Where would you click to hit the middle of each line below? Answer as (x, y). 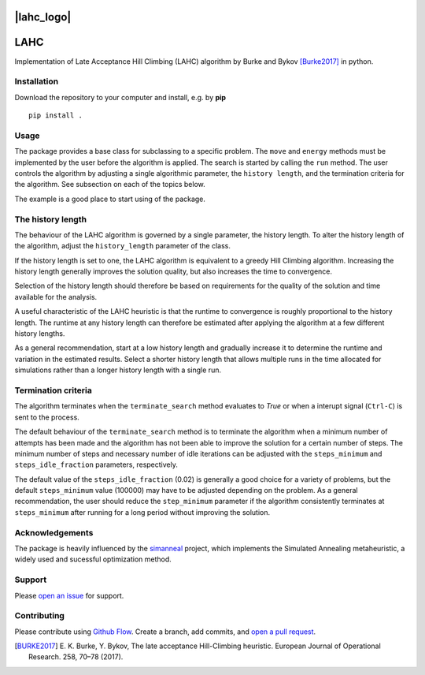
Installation (37, 81)
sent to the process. (47, 417)
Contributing (39, 616)
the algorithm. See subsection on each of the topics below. (110, 185)
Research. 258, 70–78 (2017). (76, 657)
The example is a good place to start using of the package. (110, 199)
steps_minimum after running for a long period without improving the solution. (142, 512)
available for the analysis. (56, 296)
